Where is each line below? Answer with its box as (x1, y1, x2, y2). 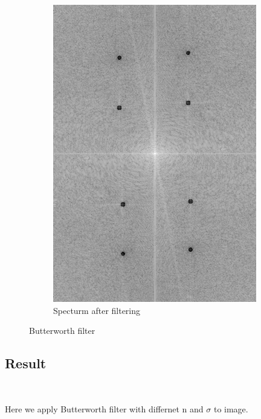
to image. (213, 402, 248, 415)
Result (5, 354, 47, 373)
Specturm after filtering (53, 304, 141, 316)
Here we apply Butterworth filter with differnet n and (5, 402, 204, 415)
